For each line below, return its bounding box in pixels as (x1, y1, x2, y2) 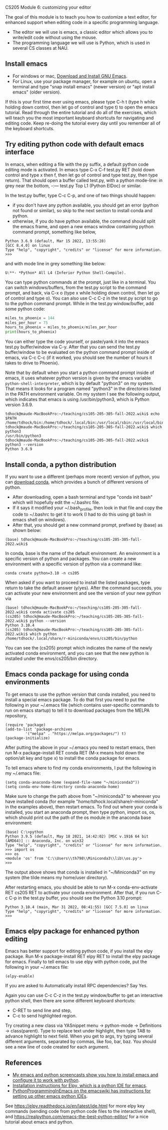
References (5, 1058, 42, 1067)
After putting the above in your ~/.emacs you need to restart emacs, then (5, 744, 156, 750)
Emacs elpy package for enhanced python (5, 927, 139, 935)
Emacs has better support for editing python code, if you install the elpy (5, 948, 153, 954)
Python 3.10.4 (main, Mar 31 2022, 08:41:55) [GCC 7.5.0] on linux (5, 904, 149, 909)
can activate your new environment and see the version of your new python (5, 590, 161, 596)
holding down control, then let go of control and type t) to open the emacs (5, 104, 158, 110)
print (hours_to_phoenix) (5, 329, 57, 335)
